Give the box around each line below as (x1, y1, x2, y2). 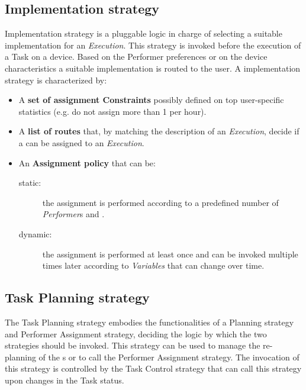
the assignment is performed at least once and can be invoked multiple (42, 247, 298, 260)
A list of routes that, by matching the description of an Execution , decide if (18, 125, 299, 137)
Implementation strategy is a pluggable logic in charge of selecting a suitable (5, 27, 282, 40)
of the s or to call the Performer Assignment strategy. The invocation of (38, 350, 299, 363)
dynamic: (18, 227, 52, 240)
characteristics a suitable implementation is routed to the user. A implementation (5, 62, 301, 74)
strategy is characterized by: (5, 73, 107, 86)
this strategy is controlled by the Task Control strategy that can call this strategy (5, 362, 302, 375)
